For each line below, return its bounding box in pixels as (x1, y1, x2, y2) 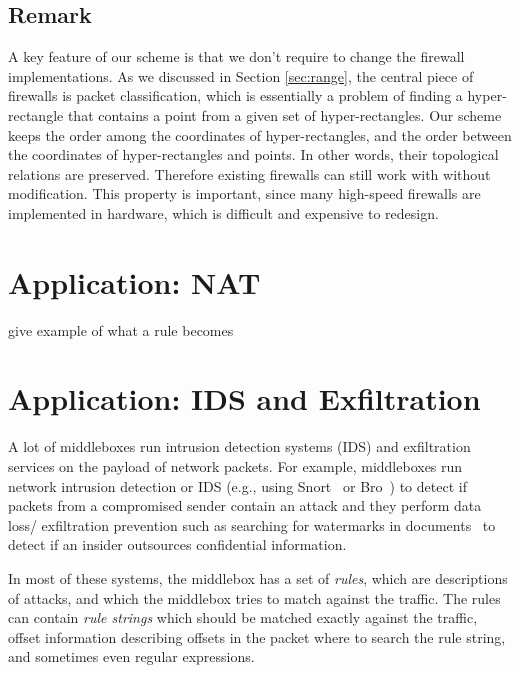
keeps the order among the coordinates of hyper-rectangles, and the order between (8, 124, 512, 145)
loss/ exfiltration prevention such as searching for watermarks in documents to (8, 514, 496, 535)
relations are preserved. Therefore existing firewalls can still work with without (8, 163, 491, 184)
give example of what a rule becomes (8, 319, 234, 340)
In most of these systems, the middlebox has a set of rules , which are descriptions (8, 567, 508, 588)
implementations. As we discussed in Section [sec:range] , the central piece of (8, 65, 474, 86)
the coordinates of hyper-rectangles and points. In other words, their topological (8, 144, 499, 165)
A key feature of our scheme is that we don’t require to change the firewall (8, 46, 465, 67)
